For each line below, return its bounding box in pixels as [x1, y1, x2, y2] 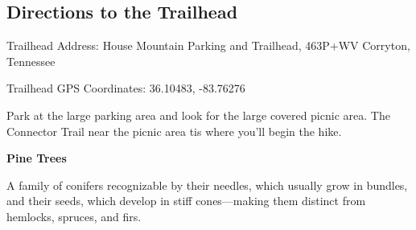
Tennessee [6, 52, 56, 69]
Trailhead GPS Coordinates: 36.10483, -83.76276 [6, 80, 245, 97]
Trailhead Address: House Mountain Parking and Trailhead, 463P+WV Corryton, [6, 37, 410, 54]
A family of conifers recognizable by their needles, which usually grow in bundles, [6, 176, 408, 193]
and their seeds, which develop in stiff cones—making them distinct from [6, 192, 366, 209]
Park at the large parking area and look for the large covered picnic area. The [6, 106, 390, 123]
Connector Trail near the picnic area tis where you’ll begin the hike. [6, 122, 342, 139]
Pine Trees [6, 150, 67, 166]
